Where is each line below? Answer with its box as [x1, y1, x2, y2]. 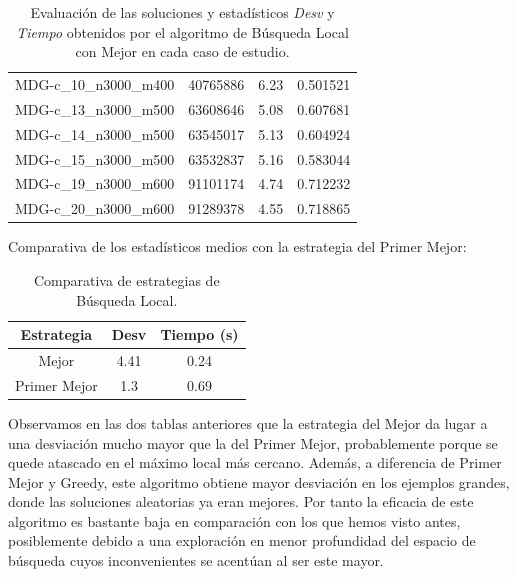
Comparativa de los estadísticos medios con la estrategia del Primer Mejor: [8, 236, 467, 257]
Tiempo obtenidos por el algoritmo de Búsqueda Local [16, 21, 349, 42]
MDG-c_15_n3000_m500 [15, 148, 175, 169]
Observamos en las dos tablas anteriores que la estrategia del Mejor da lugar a [8, 412, 488, 433]
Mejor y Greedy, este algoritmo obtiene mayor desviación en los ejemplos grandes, [8, 471, 510, 492]
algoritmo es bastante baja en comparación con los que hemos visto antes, [8, 510, 461, 531]
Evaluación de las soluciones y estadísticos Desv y [30, 2, 335, 22]
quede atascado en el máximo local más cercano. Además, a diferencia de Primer [8, 452, 502, 473]
